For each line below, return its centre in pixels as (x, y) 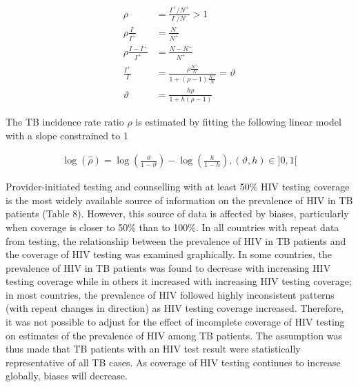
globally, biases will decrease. (67, 376)
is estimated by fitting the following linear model (238, 121)
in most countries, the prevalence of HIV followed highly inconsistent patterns (170, 294)
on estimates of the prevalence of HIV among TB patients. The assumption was (174, 335)
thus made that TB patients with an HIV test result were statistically (153, 349)
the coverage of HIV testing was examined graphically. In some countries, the (169, 254)
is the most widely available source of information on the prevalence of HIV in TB (179, 200)
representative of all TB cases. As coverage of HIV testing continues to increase (173, 362)
